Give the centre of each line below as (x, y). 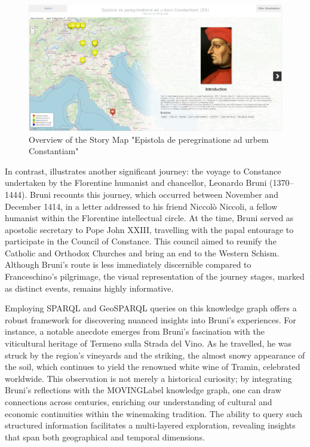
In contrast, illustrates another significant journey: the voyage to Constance (143, 171)
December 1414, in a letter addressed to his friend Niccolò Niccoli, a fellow (141, 206)
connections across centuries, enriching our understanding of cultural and (139, 402)
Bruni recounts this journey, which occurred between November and (154, 194)
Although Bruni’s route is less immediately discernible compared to (128, 264)
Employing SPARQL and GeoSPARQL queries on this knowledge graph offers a (151, 308)
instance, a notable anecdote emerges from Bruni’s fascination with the (135, 331)
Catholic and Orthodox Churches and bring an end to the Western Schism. (142, 252)
